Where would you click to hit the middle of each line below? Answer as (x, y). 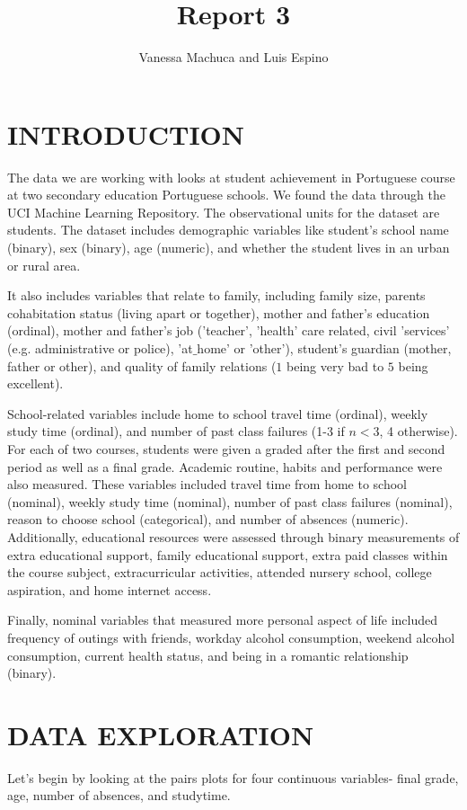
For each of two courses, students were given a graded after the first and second (226, 448)
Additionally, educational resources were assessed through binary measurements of (233, 536)
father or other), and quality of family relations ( (142, 365)
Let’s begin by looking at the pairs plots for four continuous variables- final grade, (233, 777)
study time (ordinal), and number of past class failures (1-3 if (176, 431)
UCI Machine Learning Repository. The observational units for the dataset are (224, 212)
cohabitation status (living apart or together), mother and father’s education (219, 312)
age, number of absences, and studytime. (119, 795)
